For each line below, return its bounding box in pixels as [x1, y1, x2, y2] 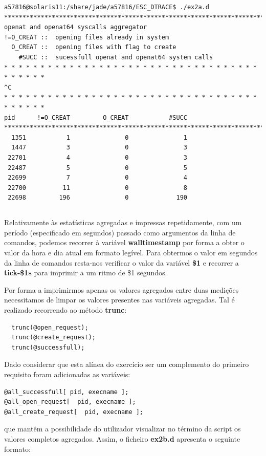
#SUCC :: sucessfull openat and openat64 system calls [18, 53, 213, 61]
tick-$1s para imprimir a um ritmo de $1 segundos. [4, 267, 167, 278]
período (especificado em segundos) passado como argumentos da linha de [4, 227, 236, 237]
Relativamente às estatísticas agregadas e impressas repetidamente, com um [4, 217, 242, 228]
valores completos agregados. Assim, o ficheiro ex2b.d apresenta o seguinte [4, 433, 240, 444]
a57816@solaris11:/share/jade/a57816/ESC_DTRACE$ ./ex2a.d [4, 4, 209, 11]
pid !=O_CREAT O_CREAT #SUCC [4, 114, 187, 121]
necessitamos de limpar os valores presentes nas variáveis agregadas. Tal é [4, 294, 235, 305]
